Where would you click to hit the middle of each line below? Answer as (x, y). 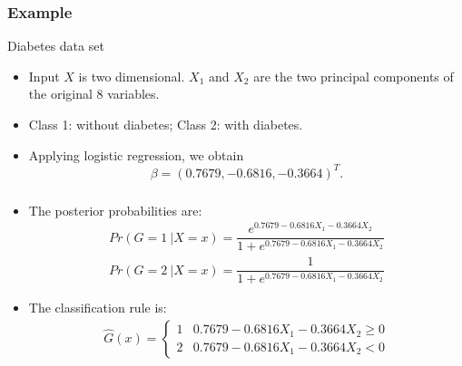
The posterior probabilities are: (115, 210)
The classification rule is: (98, 308)
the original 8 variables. (94, 94)
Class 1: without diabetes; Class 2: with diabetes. (166, 124)
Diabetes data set (56, 46)
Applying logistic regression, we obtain (136, 154)
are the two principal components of (354, 76)
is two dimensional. (132, 76)
